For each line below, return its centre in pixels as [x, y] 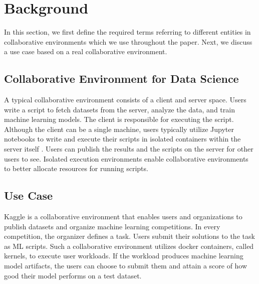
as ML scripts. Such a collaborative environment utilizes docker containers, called [129, 246]
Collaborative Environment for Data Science [121, 79]
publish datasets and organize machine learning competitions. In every [112, 226]
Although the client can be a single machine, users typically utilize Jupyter [119, 129]
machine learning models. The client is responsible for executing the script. [119, 119]
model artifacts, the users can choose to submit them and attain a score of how [126, 266]
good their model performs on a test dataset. [73, 275]
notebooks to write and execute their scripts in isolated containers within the [122, 139]
